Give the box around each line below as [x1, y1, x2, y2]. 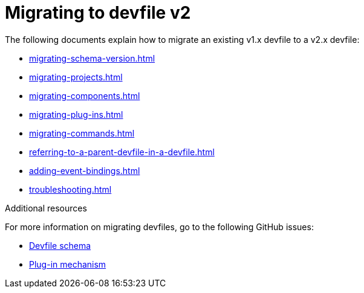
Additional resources [5, 202, 87, 213]
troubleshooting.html [29, 184, 112, 195]
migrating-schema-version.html [29, 53, 155, 63]
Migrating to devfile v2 [5, 2, 191, 23]
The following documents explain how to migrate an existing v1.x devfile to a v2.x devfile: [5, 34, 360, 45]
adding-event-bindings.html [29, 165, 140, 176]
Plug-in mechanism [29, 259, 106, 269]
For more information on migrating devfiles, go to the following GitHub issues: [5, 221, 314, 232]
